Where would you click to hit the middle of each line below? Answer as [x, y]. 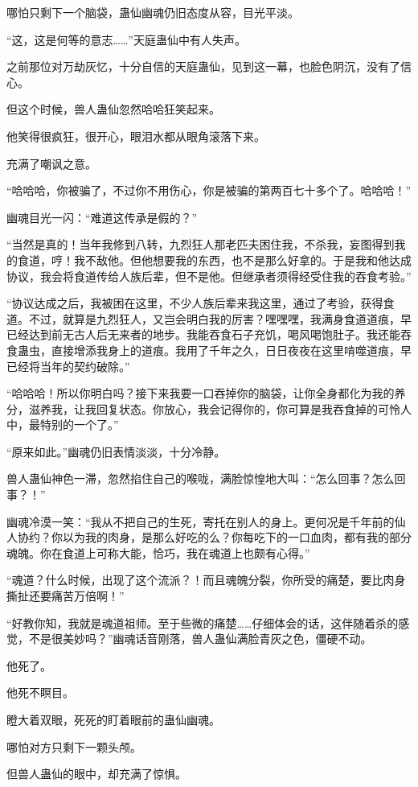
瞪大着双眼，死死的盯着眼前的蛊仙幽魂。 [113, 719]
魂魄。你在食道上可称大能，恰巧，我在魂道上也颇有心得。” [158, 552]
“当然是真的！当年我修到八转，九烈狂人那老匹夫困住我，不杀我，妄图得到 [201, 244]
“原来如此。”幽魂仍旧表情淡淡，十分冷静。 [116, 451]
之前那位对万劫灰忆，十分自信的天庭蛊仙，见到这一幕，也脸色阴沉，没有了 [203, 66]
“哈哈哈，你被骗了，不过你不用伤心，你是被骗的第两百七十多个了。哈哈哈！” [209, 190]
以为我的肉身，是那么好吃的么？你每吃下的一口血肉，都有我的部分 [237, 537]
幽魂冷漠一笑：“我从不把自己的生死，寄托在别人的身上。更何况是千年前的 [201, 521]
